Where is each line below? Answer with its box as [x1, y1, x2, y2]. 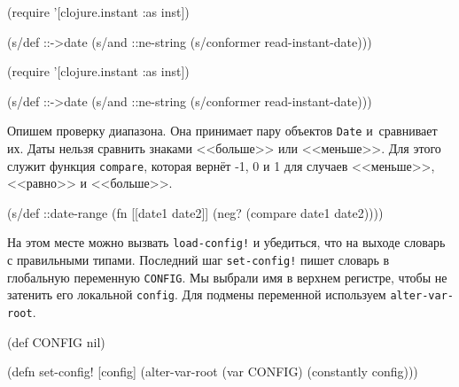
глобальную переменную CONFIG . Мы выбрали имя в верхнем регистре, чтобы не [7, 267, 447, 286]
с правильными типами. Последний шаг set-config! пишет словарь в [7, 251, 390, 269]
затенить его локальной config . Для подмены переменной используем [7, 285, 386, 304]
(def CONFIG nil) [7, 332, 105, 351]
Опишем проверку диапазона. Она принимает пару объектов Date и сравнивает [7, 121, 438, 140]
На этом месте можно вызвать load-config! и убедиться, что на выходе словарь [7, 233, 446, 252]
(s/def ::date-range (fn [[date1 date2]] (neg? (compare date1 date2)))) [7, 203, 384, 221]
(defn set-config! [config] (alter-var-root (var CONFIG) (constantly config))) [7, 362, 418, 381]
